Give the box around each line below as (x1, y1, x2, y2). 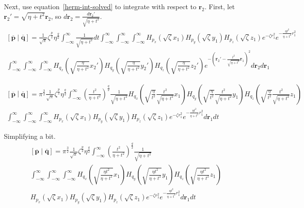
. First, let (205, 1, 235, 11)
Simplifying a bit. (4, 131, 56, 141)
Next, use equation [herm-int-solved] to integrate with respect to (4, 1, 197, 11)
